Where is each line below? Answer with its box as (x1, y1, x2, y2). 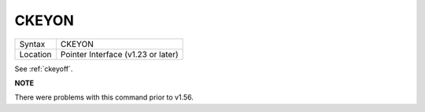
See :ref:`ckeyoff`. (14, 63, 73, 74)
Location (19, 49, 52, 60)
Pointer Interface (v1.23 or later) (60, 49, 179, 60)
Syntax (19, 38, 46, 49)
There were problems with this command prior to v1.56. (14, 92, 194, 102)
